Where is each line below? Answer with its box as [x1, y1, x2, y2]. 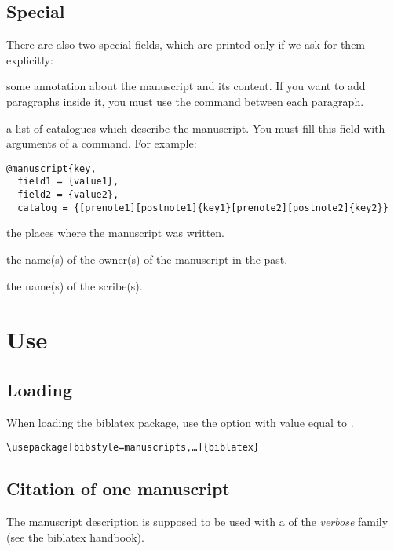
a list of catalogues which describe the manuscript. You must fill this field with [6, 119, 385, 136]
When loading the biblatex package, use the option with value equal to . [6, 414, 354, 430]
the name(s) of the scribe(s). [6, 277, 143, 294]
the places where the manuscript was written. [6, 224, 224, 241]
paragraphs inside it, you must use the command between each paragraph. [6, 93, 364, 109]
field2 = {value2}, [17, 189, 119, 201]
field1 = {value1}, [17, 176, 119, 188]
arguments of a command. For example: [6, 135, 197, 151]
